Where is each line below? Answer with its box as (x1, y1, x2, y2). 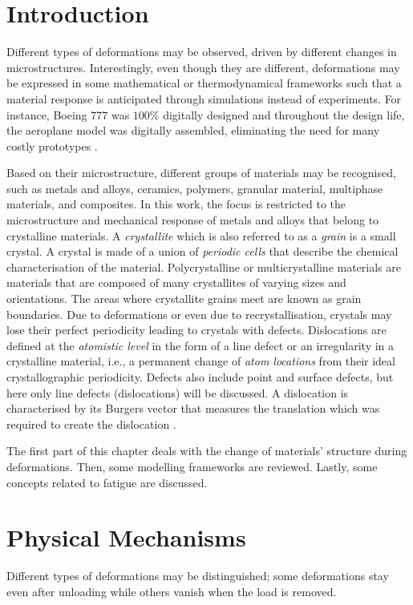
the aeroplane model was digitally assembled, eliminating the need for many (6, 122, 380, 139)
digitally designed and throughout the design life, (163, 106, 405, 123)
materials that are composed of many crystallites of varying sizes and (6, 274, 346, 291)
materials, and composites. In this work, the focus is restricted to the (6, 196, 346, 212)
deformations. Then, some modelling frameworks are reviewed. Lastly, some (6, 458, 378, 474)
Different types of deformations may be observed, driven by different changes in (6, 43, 397, 60)
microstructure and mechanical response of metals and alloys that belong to (6, 212, 379, 228)
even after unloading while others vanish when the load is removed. (6, 583, 337, 599)
